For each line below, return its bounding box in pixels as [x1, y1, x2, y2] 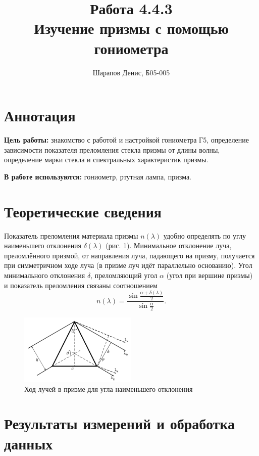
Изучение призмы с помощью [34, 18, 229, 38]
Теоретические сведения [4, 201, 162, 221]
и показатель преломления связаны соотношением [4, 280, 158, 290]
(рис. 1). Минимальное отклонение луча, [106, 240, 232, 251]
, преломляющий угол [90, 269, 158, 280]
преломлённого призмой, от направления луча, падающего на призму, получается [4, 250, 255, 260]
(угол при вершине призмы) [166, 269, 253, 280]
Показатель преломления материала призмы [4, 230, 138, 241]
